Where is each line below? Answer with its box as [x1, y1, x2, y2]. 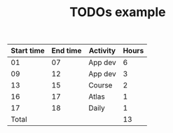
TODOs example [69, 4, 166, 20]
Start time [11, 46, 46, 56]
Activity [88, 46, 116, 56]
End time [51, 46, 82, 56]
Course [88, 80, 113, 90]
